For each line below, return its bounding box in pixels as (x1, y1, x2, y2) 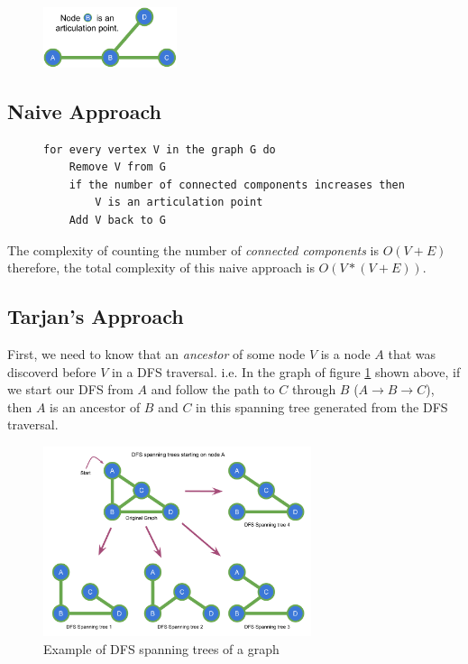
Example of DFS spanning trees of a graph (43, 639, 280, 658)
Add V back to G (69, 213, 167, 226)
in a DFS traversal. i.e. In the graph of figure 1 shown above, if (112, 362, 461, 381)
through (291, 380, 336, 399)
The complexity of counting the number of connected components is (7, 240, 379, 259)
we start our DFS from (7, 380, 133, 399)
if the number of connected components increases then (69, 178, 405, 191)
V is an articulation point (95, 196, 263, 209)
